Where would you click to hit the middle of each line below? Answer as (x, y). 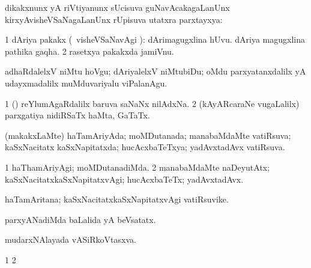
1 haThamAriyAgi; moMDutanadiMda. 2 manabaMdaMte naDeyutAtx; (137, 167)
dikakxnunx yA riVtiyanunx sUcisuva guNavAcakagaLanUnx (117, 7)
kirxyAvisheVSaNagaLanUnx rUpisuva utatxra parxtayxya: (114, 19)
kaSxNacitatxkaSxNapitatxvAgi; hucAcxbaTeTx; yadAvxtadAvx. (124, 179)
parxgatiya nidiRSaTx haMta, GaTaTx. (77, 115)
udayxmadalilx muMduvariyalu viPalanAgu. (86, 83)
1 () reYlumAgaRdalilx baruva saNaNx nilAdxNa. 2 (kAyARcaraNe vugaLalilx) (152, 103)
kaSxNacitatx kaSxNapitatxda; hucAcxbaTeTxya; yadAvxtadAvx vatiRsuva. (145, 147)
